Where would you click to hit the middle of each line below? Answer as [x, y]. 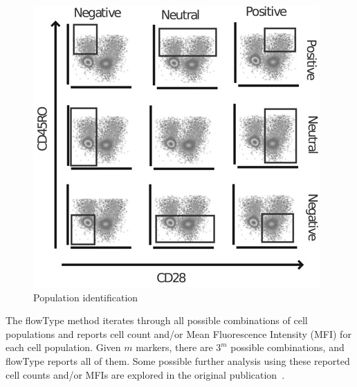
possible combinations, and [287, 347]
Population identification [86, 297]
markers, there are [174, 347]
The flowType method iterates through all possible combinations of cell [157, 320]
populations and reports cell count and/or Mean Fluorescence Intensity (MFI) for [178, 333]
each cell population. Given [63, 347]
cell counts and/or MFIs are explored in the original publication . [145, 374]
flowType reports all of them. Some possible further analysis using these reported [178, 360]
